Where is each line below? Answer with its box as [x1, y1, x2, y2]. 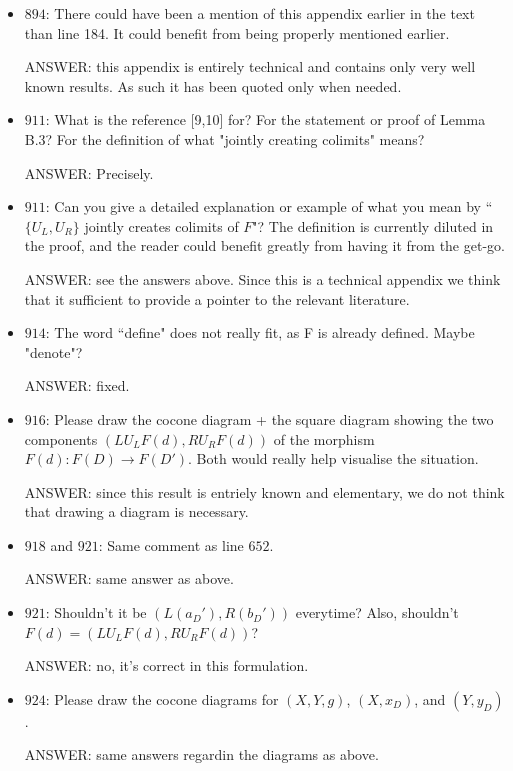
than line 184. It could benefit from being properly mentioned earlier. [24, 22, 450, 43]
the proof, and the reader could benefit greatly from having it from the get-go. [24, 235, 505, 256]
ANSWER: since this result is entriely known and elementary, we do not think [24, 481, 505, 502]
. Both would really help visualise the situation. [188, 448, 479, 469]
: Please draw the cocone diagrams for [45, 688, 279, 709]
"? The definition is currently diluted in [252, 215, 494, 236]
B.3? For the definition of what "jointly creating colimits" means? [24, 128, 425, 149]
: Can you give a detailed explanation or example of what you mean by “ [45, 196, 493, 217]
